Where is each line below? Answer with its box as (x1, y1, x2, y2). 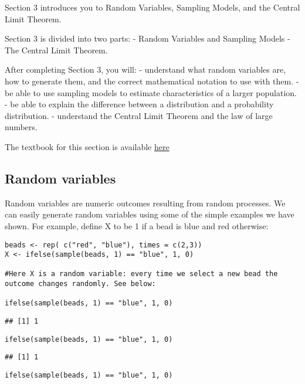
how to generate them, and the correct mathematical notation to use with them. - (5, 74, 299, 87)
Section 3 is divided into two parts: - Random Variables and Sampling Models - (5, 32, 290, 45)
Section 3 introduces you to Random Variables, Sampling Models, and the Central (5, 1, 300, 13)
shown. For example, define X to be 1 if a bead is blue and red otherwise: (5, 219, 269, 232)
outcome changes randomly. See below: (5, 280, 156, 288)
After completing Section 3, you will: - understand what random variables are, (5, 63, 286, 76)
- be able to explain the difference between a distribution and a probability (5, 98, 274, 110)
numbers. (5, 121, 38, 133)
